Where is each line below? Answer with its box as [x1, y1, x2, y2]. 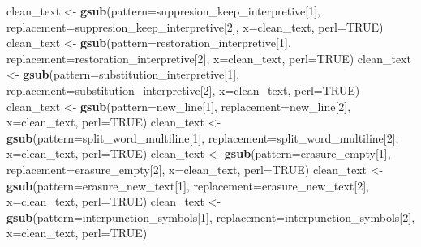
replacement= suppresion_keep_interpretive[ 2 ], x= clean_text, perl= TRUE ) [6, 18, 384, 35]
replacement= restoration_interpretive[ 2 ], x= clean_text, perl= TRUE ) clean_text [6, 49, 411, 66]
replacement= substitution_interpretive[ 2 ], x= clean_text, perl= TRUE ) [6, 81, 360, 98]
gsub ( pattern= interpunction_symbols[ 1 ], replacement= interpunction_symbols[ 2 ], [6, 208, 415, 225]
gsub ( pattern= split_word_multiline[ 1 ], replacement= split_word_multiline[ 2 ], [6, 129, 399, 146]
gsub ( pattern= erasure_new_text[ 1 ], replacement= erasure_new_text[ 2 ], [6, 177, 369, 194]
